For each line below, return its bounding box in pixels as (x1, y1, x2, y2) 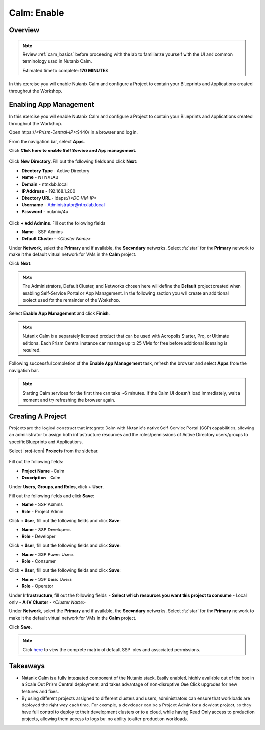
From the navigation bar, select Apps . (9, 138, 85, 144)
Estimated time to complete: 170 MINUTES (22, 67, 108, 73)
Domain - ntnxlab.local (21, 181, 68, 187)
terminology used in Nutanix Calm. (22, 58, 92, 64)
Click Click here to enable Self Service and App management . (9, 147, 137, 153)
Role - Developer (21, 533, 56, 539)
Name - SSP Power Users (21, 552, 74, 557)
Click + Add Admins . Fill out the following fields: (9, 220, 106, 226)
